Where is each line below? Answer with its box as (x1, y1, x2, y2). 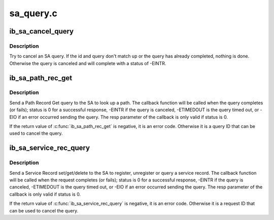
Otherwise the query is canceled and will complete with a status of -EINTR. (9, 60, 166, 66)
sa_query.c (9, 8, 58, 19)
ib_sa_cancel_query (9, 27, 74, 36)
